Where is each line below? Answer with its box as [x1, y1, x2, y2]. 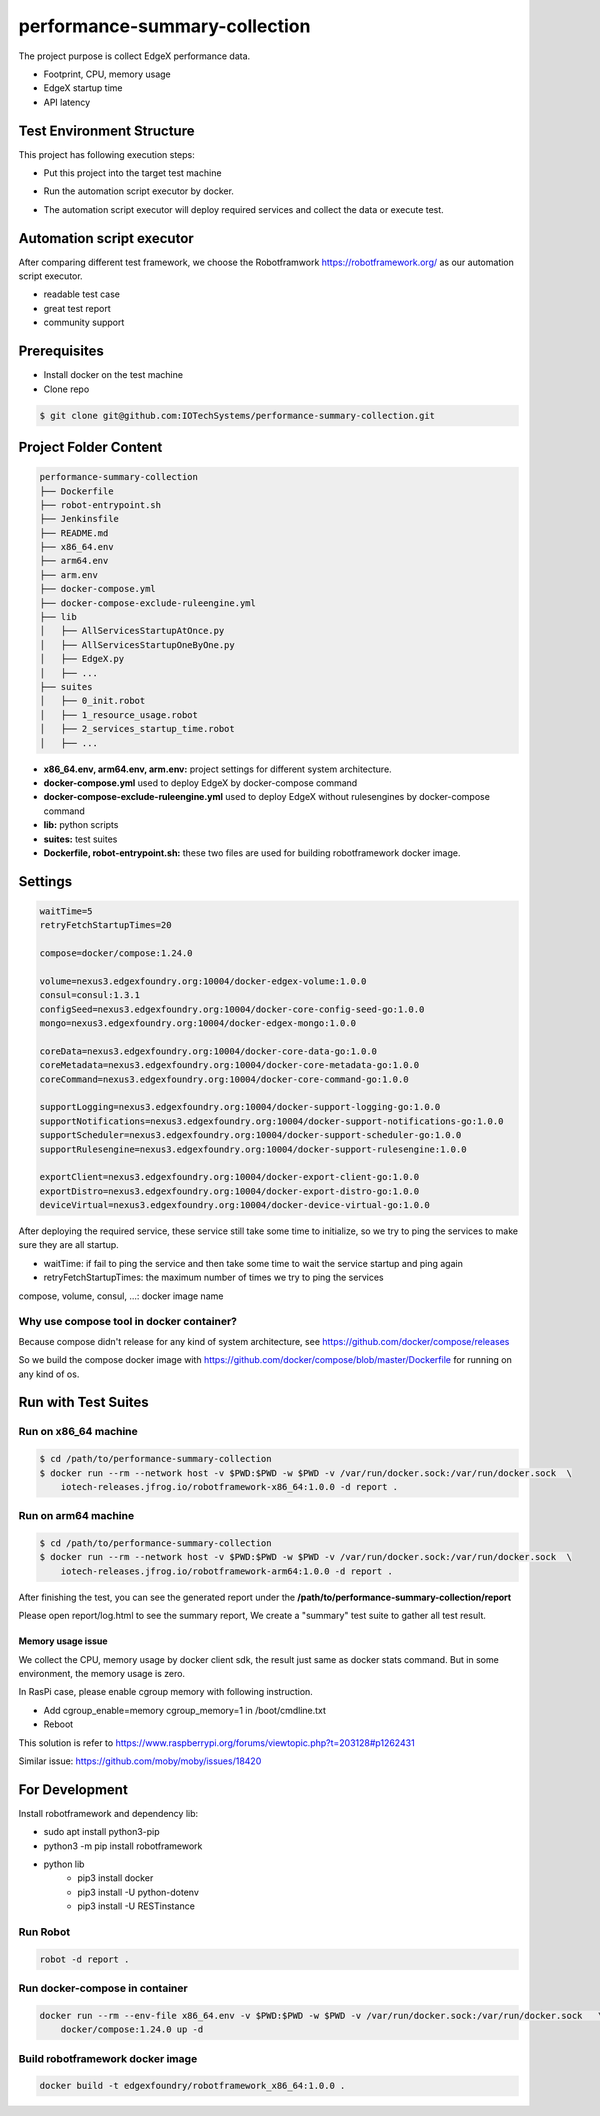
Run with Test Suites [18, 1394, 149, 1411]
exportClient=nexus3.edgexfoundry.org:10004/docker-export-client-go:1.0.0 [39, 1171, 420, 1183]
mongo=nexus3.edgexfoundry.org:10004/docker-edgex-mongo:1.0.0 [39, 1018, 357, 1029]
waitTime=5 [39, 905, 93, 917]
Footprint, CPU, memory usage [43, 68, 172, 80]
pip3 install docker [77, 1872, 154, 1884]
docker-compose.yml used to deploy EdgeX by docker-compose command [43, 776, 358, 789]
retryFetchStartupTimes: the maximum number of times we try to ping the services [43, 1271, 384, 1284]
